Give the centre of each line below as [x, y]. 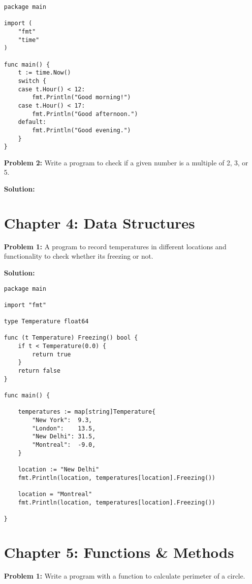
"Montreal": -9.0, [64, 445]
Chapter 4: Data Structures [99, 222]
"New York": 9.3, [62, 420]
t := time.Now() [45, 73]
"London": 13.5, [64, 428]
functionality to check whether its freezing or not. [79, 256]
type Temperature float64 [46, 322]
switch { [32, 81]
